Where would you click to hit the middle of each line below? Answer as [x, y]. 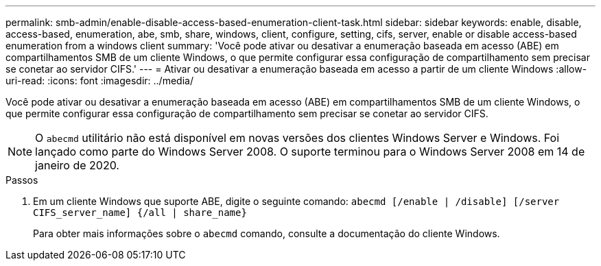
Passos [22, 180]
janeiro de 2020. [77, 165]
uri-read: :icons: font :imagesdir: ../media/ [99, 81]
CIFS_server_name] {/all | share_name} [140, 213]
